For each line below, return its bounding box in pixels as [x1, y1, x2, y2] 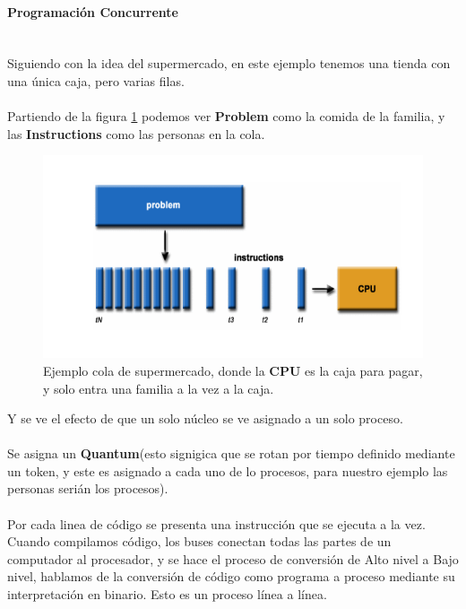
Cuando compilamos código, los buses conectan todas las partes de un [7, 532, 392, 551]
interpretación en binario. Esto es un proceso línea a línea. [7, 585, 327, 604]
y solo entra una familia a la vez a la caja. [43, 378, 274, 397]
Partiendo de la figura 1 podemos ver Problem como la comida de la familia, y [7, 107, 445, 126]
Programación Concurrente [7, 2, 178, 21]
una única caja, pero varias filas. [7, 71, 185, 90]
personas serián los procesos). [7, 479, 168, 498]
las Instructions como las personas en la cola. [7, 124, 265, 143]
